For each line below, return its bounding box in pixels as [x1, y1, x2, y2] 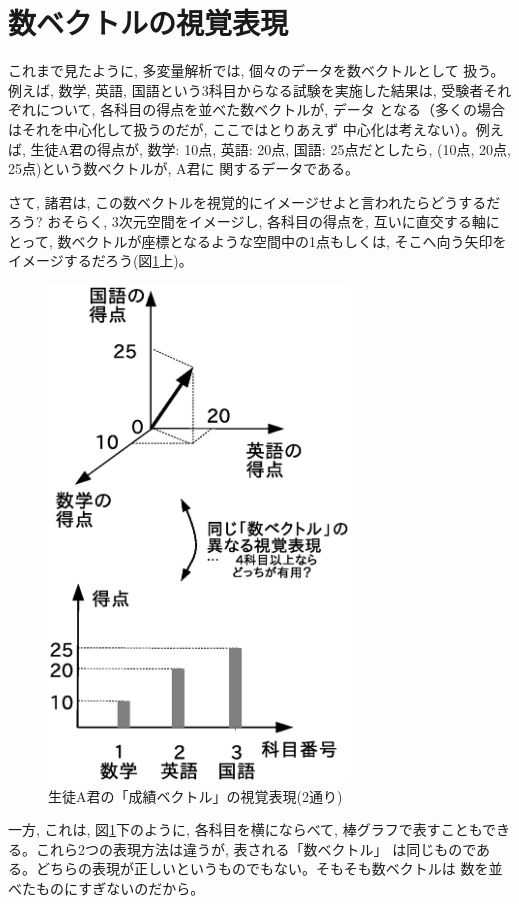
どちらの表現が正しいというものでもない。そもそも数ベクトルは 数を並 [35, 858, 503, 879]
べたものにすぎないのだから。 [8, 878, 205, 898]
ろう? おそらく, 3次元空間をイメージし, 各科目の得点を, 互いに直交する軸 [8, 211, 486, 232]
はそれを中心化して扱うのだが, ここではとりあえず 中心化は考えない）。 [8, 118, 476, 139]
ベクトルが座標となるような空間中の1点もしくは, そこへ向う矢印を [71, 230, 507, 251]
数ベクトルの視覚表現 [8, 2, 289, 43]
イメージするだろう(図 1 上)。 [8, 250, 193, 271]
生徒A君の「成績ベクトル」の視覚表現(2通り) [48, 785, 343, 806]
